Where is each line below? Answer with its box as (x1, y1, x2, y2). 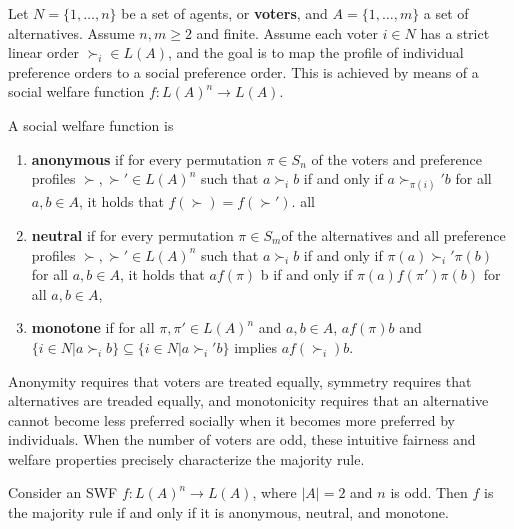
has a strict (420, 22, 490, 43)
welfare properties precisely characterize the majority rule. (8, 448, 365, 469)
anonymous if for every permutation (31, 148, 262, 169)
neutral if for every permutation (31, 224, 234, 245)
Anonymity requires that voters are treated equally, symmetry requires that (8, 370, 472, 391)
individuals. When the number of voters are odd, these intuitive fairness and (8, 429, 476, 450)
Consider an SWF (8, 482, 118, 503)
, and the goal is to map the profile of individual (168, 42, 464, 63)
